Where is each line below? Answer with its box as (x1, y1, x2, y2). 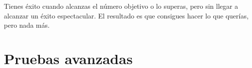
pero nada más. (4, 20, 50, 30)
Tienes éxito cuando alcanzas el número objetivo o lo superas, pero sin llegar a (4, 1, 238, 11)
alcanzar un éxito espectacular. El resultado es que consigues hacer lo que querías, (4, 10, 249, 20)
